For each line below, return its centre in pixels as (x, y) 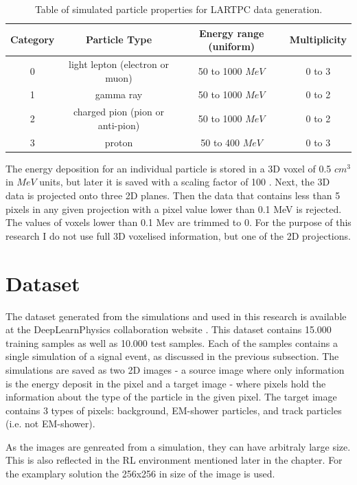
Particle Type (119, 40)
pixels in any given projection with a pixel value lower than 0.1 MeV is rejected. (174, 208)
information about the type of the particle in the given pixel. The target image (171, 397)
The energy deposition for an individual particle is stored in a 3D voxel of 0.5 (169, 168)
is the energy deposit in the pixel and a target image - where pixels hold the (166, 383)
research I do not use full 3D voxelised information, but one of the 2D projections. (178, 235)
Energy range (232, 33)
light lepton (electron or (119, 64)
